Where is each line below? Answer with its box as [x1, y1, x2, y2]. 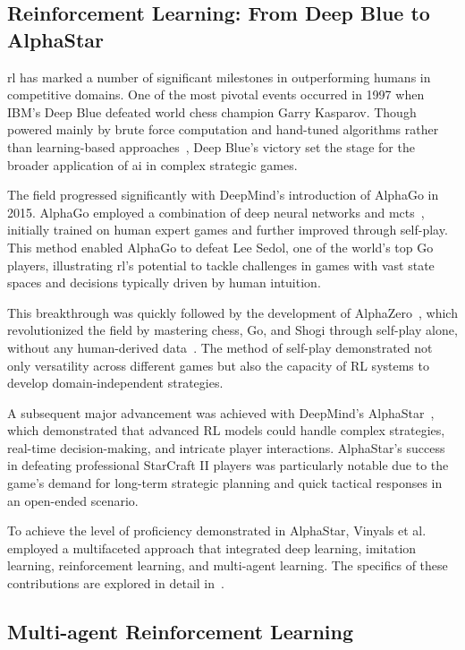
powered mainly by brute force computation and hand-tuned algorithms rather [7, 120, 439, 139]
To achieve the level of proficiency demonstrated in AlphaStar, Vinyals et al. [7, 521, 427, 540]
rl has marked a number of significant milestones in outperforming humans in [7, 67, 431, 86]
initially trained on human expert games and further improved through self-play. [7, 220, 448, 239]
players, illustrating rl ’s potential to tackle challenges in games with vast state [7, 255, 435, 274]
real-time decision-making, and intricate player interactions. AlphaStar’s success [7, 438, 445, 457]
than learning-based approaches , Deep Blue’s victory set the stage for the [7, 137, 415, 156]
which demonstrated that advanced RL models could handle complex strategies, [7, 421, 445, 440]
